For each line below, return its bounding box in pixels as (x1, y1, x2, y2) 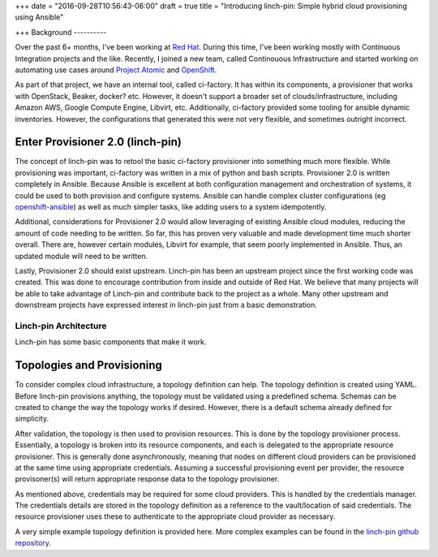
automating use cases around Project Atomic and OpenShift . (15, 65, 217, 75)
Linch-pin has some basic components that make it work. (15, 337, 207, 347)
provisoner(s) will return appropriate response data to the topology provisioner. (15, 474, 280, 484)
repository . (15, 538, 52, 548)
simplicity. (15, 414, 49, 424)
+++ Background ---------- (15, 27, 107, 37)
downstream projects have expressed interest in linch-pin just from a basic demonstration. (15, 300, 318, 310)
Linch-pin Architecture (15, 320, 107, 331)
